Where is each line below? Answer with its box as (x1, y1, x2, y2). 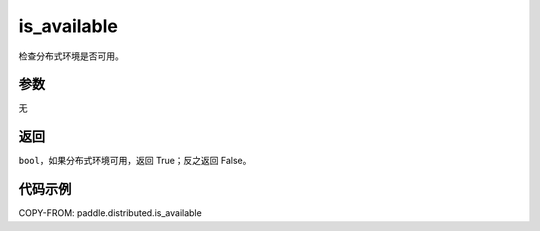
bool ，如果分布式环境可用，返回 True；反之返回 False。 (18, 155, 252, 167)
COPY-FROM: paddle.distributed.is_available (18, 207, 202, 219)
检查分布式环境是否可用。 (18, 50, 124, 62)
